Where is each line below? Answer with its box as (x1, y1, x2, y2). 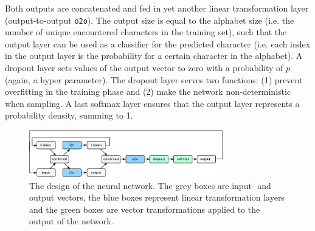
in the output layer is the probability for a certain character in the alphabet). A (5, 49, 303, 62)
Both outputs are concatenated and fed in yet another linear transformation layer (5, 2, 309, 14)
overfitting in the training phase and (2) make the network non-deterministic (5, 85, 291, 98)
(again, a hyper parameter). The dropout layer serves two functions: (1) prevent (5, 73, 303, 86)
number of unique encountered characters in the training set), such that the (5, 26, 287, 38)
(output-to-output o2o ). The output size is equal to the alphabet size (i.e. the (5, 13, 294, 26)
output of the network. (29, 215, 114, 227)
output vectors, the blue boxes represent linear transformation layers (29, 191, 285, 204)
